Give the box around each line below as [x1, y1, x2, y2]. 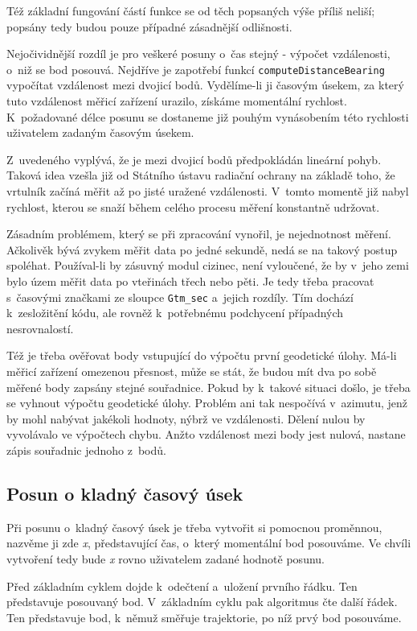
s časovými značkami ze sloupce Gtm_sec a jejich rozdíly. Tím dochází [6, 288, 354, 305]
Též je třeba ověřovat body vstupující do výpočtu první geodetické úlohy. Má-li [6, 347, 397, 364]
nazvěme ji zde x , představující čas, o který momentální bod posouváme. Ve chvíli [6, 534, 411, 551]
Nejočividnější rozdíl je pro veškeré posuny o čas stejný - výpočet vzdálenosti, [6, 45, 390, 62]
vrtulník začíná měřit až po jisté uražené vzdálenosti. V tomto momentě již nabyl [6, 183, 409, 199]
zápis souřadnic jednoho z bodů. [6, 441, 166, 458]
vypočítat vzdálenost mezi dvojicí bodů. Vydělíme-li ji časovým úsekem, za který [6, 76, 404, 93]
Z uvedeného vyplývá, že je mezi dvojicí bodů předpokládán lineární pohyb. [6, 151, 382, 167]
